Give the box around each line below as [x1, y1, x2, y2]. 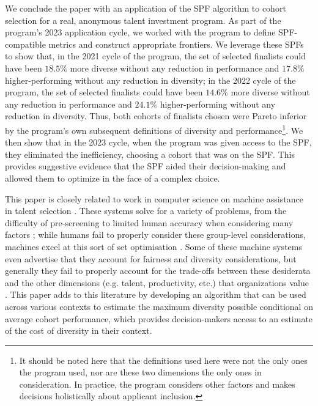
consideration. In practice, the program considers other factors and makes [19, 377, 295, 390]
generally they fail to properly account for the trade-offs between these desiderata [5, 264, 311, 277]
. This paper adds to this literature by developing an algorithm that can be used [5, 288, 306, 301]
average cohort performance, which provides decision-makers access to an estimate [5, 312, 313, 325]
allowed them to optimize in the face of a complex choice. [5, 171, 220, 184]
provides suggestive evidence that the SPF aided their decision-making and [5, 160, 286, 172]
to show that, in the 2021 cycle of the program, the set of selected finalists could [5, 50, 306, 62]
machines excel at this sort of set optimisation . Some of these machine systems [5, 240, 302, 253]
